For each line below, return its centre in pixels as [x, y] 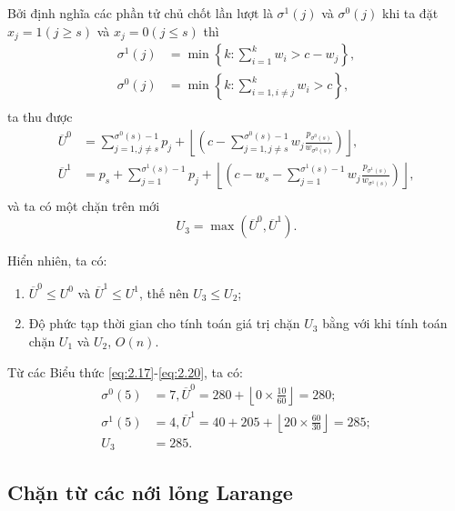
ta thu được [40, 117]
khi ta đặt [410, 13]
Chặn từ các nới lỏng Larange [150, 492]
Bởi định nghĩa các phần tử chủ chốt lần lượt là [140, 13]
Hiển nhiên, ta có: [57, 261]
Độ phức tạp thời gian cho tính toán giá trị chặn [164, 323]
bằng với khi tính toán [385, 323]
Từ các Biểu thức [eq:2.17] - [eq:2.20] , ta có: [125, 371]
